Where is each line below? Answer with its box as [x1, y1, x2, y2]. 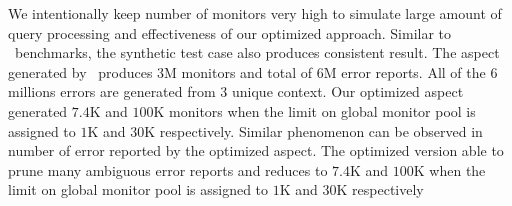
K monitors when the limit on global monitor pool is [153, 100, 476, 121]
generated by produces [8, 61, 153, 82]
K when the [413, 159, 486, 180]
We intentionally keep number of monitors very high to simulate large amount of [8, 3, 502, 23]
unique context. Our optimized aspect [231, 81, 464, 102]
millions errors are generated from [8, 81, 216, 102]
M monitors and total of [164, 61, 313, 82]
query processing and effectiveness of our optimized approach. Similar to [8, 22, 452, 43]
